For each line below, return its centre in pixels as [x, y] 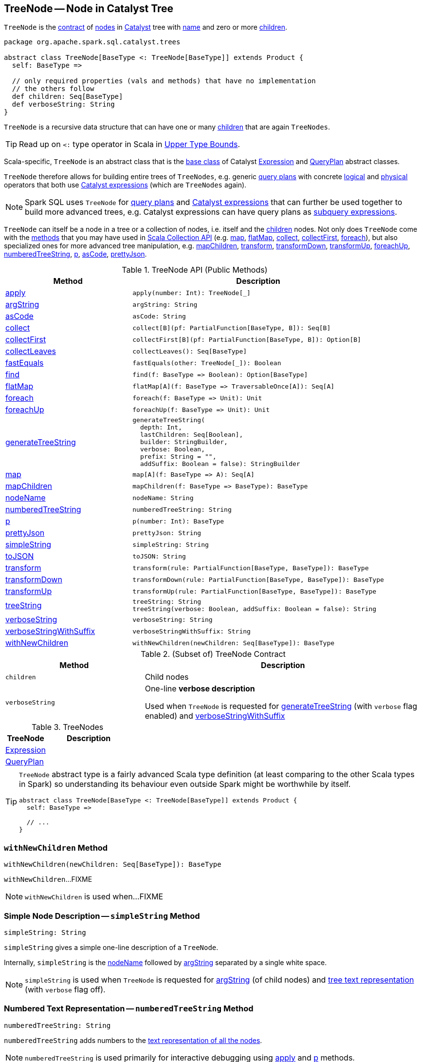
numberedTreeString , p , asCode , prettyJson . [75, 254]
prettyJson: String [167, 533]
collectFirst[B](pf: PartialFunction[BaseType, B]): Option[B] [247, 339]
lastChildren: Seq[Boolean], [192, 435]
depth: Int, [161, 428]
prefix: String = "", [178, 457]
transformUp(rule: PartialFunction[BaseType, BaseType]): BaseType [255, 591]
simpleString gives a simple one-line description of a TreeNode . [111, 947]
